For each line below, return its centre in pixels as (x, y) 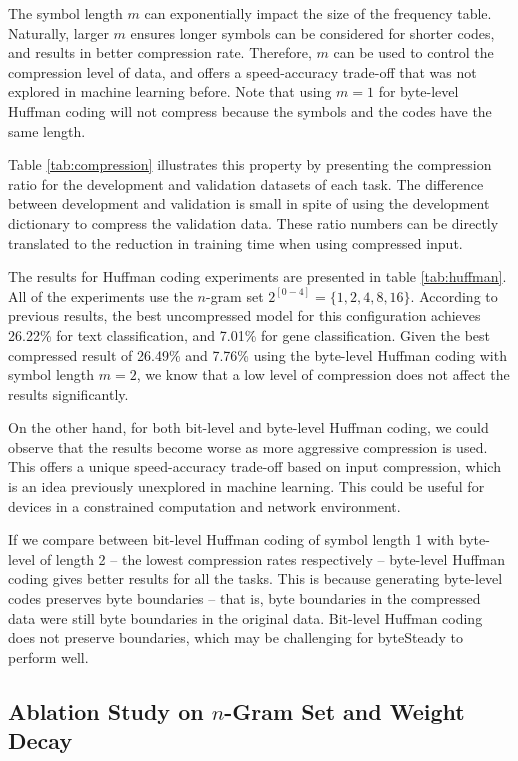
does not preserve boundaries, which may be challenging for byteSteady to (236, 637)
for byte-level (418, 91)
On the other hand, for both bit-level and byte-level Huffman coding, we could (248, 427)
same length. (47, 130)
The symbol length (65, 13)
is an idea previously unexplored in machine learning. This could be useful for (246, 486)
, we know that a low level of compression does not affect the (323, 374)
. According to (454, 295)
